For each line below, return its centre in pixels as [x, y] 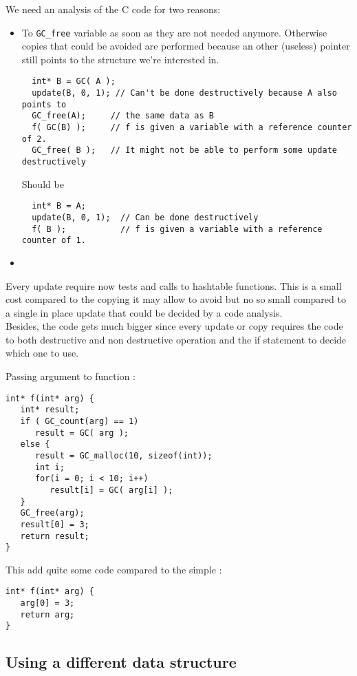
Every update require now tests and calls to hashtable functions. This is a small [174, 285]
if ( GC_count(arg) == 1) [79, 421]
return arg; [47, 614]
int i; [50, 467]
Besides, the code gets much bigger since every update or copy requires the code [174, 326]
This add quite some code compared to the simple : [114, 569]
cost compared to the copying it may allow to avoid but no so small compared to [176, 299]
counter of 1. [54, 241]
